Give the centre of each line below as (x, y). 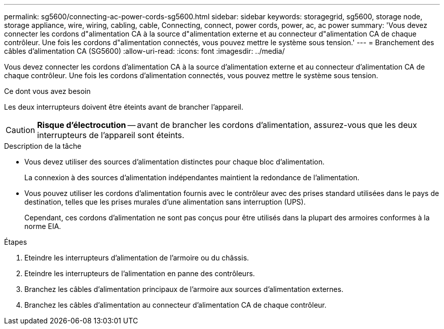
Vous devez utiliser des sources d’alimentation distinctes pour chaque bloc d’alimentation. (175, 162)
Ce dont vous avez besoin (47, 91)
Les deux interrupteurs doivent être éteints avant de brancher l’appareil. (124, 107)
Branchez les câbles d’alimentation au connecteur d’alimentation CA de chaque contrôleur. (176, 305)
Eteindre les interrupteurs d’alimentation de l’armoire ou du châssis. (137, 258)
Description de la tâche (43, 146)
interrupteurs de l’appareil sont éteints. (111, 135)
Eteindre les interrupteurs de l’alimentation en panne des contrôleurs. (140, 273)
